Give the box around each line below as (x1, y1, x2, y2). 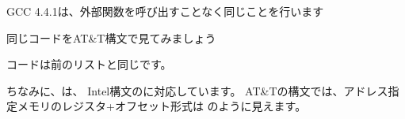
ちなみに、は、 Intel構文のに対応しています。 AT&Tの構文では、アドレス (6, 82, 388, 99)
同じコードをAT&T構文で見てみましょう (6, 29, 216, 46)
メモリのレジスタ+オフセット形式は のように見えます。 (17, 98, 307, 114)
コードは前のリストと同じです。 (6, 56, 172, 73)
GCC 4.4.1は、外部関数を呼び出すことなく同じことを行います (6, 3, 324, 19)
